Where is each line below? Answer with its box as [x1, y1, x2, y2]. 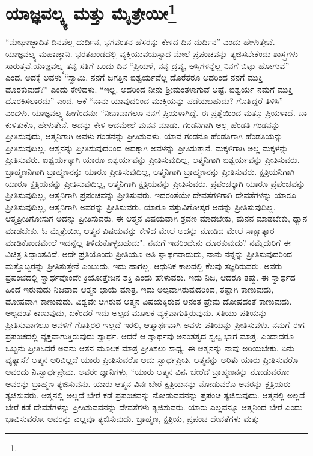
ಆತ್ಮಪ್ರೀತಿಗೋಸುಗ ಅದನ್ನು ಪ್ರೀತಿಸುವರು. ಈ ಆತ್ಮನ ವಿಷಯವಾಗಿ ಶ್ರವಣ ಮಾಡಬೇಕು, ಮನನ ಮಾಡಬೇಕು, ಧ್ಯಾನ [5, 212, 308, 225]
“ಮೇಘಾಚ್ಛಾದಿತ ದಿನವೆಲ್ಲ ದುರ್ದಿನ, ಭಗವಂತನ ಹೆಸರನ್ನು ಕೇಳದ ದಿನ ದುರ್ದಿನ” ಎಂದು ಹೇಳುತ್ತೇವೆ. [5, 35, 275, 48]
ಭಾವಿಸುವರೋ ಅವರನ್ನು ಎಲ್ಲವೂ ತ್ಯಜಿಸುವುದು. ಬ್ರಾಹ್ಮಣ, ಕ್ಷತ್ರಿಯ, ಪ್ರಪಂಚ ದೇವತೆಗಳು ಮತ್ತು [5, 412, 260, 425]
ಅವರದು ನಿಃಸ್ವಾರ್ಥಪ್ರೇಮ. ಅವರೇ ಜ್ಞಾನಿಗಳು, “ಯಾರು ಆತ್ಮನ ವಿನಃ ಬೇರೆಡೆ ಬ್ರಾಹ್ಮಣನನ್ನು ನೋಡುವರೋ [5, 365, 289, 378]
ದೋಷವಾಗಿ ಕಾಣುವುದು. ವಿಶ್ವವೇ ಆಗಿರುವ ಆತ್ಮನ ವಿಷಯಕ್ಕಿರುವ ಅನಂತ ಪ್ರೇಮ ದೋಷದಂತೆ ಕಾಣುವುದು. [5, 294, 292, 307]
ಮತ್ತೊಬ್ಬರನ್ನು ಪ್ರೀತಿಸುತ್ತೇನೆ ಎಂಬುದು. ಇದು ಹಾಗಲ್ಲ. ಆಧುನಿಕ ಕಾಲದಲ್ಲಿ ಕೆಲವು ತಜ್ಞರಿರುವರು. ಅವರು [5, 259, 282, 272]
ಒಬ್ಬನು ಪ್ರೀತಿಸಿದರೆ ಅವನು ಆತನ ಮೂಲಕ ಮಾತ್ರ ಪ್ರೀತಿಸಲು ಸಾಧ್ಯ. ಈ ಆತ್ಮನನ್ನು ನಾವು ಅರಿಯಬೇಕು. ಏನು [5, 341, 294, 354]
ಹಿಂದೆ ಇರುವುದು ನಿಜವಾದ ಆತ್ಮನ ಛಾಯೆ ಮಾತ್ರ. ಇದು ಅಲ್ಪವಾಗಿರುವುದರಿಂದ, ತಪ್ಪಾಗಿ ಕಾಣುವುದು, [5, 282, 274, 295]
